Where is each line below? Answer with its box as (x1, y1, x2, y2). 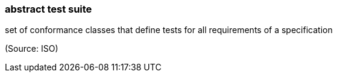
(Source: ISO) (5, 43, 58, 54)
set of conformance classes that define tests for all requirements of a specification (5, 25, 333, 35)
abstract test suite (5, 3, 92, 15)
